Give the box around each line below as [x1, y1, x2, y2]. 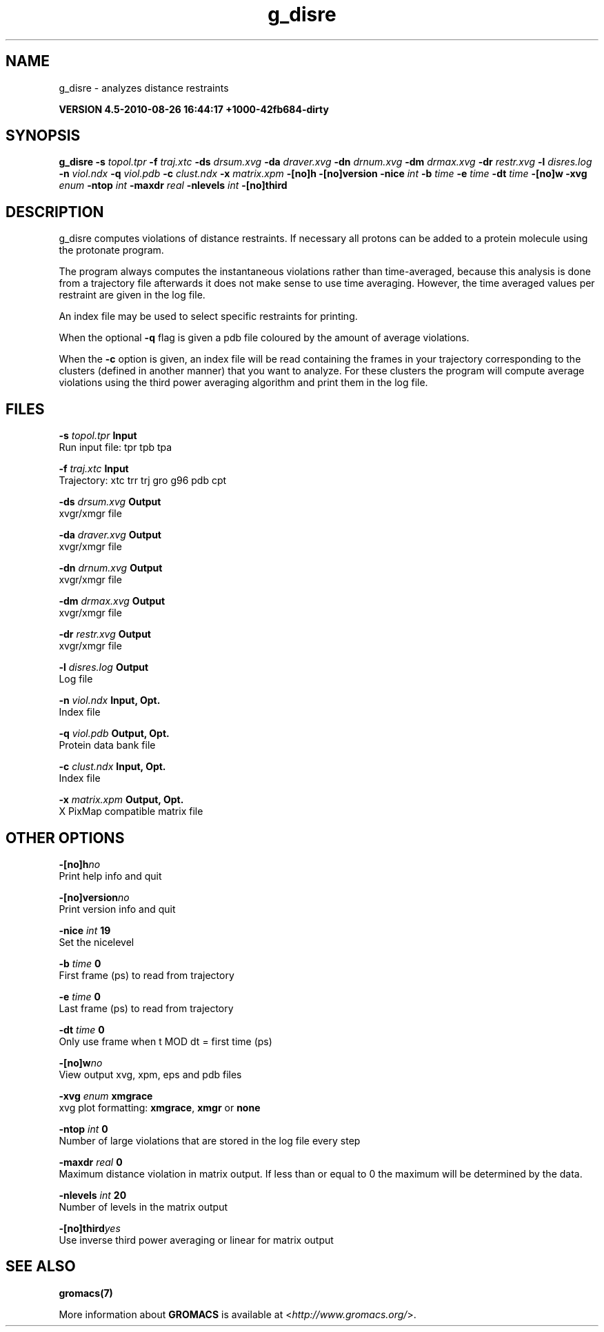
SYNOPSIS [6, 127, 81, 145]
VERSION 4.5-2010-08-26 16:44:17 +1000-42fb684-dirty [59, 103, 329, 115]
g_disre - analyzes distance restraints [59, 81, 229, 94]
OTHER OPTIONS [6, 829, 125, 847]
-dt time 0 [59, 1023, 105, 1036]
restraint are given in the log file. [59, 289, 205, 301]
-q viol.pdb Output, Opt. [59, 727, 170, 740]
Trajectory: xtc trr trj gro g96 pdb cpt [59, 474, 227, 487]
